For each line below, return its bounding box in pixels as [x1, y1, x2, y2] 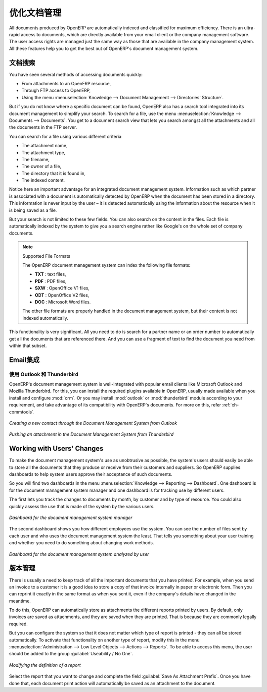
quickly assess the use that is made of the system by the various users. [9, 503, 155, 509]
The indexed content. [21, 177, 65, 183]
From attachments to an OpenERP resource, [21, 81, 111, 87]
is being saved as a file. [9, 207, 57, 213]
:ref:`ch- [222, 402, 239, 408]
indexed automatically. [22, 315, 69, 321]
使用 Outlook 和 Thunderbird [9, 371, 79, 378]
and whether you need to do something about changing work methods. [9, 540, 154, 546]
